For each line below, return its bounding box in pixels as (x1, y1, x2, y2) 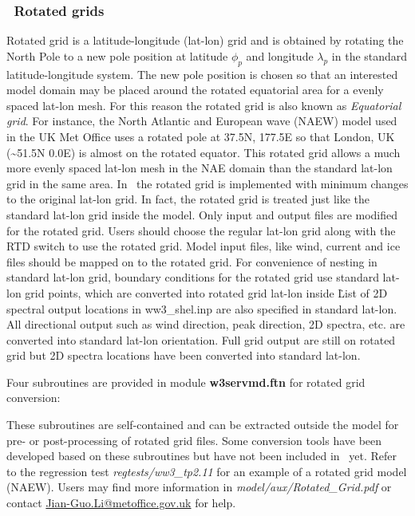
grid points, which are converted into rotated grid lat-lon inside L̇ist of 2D (25, 284, 388, 301)
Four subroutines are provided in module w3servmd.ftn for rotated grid (6, 373, 366, 390)
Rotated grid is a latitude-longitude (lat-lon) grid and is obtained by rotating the (6, 32, 404, 49)
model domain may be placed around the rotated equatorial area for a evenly (6, 81, 384, 98)
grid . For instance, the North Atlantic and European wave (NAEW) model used (6, 112, 397, 129)
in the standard (331, 47, 408, 64)
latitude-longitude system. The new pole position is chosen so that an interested (6, 65, 398, 82)
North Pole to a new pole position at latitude (6, 47, 228, 64)
